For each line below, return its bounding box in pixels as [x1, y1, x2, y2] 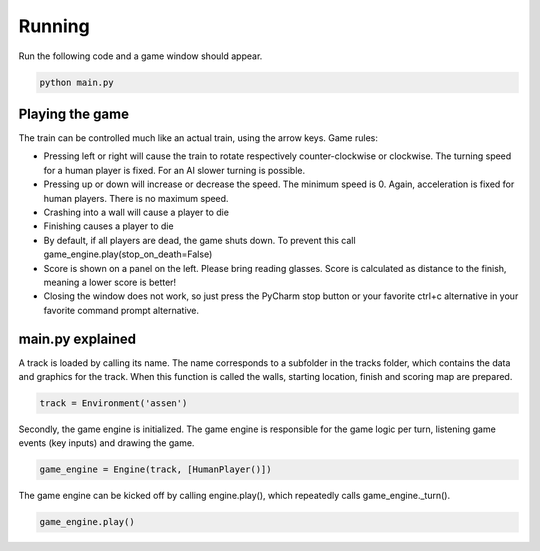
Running [18, 15, 90, 37]
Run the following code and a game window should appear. [18, 50, 263, 62]
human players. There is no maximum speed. [43, 192, 229, 204]
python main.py [39, 76, 114, 88]
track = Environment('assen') [39, 398, 188, 409]
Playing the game [18, 105, 130, 122]
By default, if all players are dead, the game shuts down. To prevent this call [43, 234, 356, 246]
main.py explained [18, 330, 137, 347]
